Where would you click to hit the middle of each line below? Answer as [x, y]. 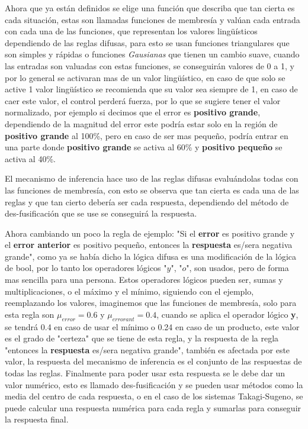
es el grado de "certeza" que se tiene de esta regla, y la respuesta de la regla [142, 338]
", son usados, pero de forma [238, 268]
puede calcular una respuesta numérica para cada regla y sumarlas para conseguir [153, 407]
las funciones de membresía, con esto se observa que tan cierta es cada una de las [152, 190]
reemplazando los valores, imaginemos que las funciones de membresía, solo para [151, 303]
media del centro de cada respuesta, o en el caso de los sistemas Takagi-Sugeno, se [154, 396]
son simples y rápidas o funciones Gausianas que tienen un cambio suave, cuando [152, 54]
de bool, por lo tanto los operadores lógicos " [86, 268]
